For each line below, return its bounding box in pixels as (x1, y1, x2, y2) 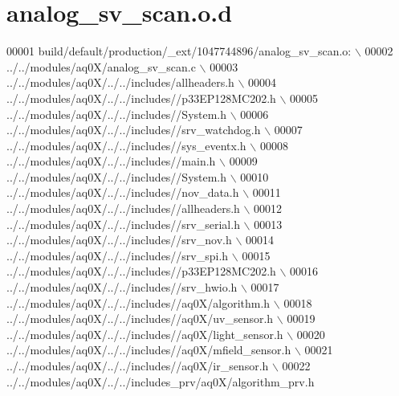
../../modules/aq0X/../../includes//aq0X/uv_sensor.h (6, 310, 274, 327)
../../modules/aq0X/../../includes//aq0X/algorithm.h (6, 294, 271, 311)
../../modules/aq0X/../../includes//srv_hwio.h (6, 279, 238, 296)
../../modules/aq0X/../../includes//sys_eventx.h (6, 137, 246, 153)
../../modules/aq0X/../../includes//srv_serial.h (6, 215, 240, 232)
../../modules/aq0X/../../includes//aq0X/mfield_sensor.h (6, 341, 291, 358)
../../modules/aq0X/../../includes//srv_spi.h (6, 247, 229, 263)
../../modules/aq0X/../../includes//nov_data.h (6, 184, 239, 201)
